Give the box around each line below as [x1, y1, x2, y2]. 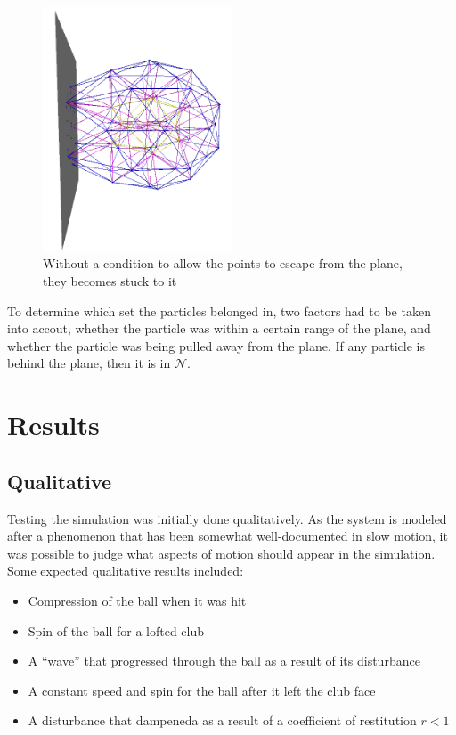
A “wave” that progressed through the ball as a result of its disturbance [28, 651, 420, 670]
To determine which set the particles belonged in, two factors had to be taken [7, 301, 431, 320]
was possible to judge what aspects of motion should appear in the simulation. [7, 543, 436, 562]
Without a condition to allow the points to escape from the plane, [43, 254, 403, 273]
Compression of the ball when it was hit [28, 591, 247, 609]
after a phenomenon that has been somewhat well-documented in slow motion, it [7, 527, 448, 545]
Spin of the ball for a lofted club [28, 621, 205, 640]
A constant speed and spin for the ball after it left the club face [28, 681, 376, 699]
